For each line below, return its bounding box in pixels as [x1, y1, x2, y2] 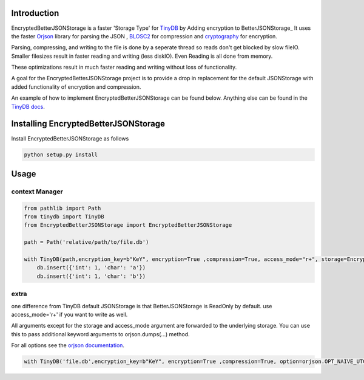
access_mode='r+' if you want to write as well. [11, 311, 128, 318]
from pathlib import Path [24, 204, 101, 212]
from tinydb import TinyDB [24, 213, 104, 220]
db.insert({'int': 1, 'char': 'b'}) [36, 272, 146, 280]
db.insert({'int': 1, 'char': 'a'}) [36, 264, 146, 271]
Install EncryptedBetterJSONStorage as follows [11, 134, 129, 142]
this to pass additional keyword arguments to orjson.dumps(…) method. [11, 330, 190, 337]
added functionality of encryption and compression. [11, 83, 141, 91]
